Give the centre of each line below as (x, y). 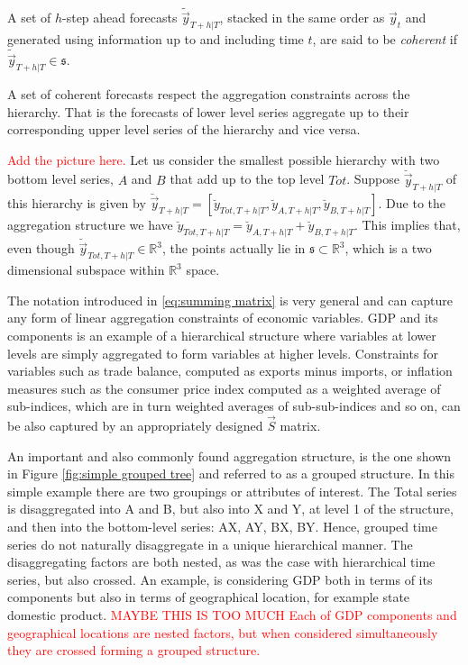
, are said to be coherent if (385, 39)
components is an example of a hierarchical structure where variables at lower (222, 335)
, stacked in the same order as (302, 18)
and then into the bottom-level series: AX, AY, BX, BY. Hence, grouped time (222, 527)
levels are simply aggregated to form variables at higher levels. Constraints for (223, 353)
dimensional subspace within (86, 270)
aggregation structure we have (90, 225)
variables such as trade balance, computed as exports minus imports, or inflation (230, 371)
